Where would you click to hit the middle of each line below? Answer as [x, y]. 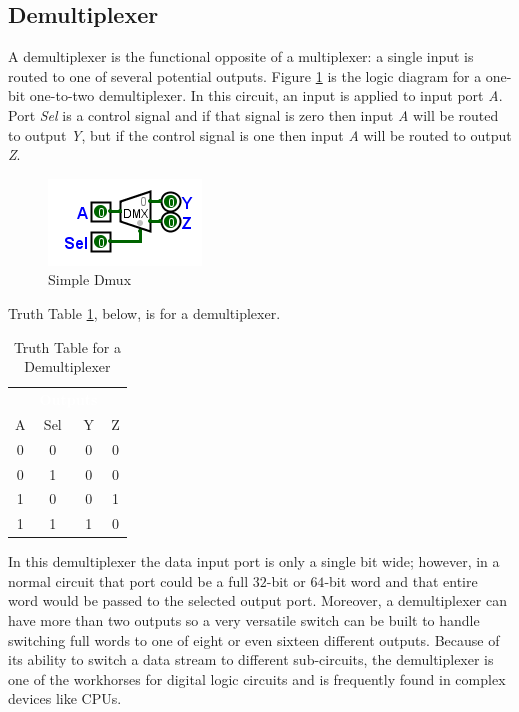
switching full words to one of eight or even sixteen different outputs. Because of [254, 639]
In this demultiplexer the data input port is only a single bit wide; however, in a [254, 561]
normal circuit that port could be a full [128, 580]
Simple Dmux [90, 279]
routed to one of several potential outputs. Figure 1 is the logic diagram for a [245, 75]
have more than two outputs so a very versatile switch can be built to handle [244, 620]
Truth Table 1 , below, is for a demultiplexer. [144, 312]
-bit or [286, 580]
